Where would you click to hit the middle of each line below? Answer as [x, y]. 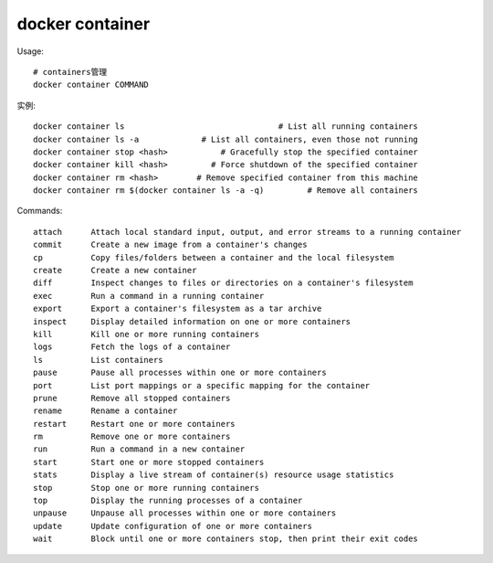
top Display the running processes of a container [168, 501]
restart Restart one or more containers [135, 424]
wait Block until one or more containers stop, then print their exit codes [226, 539]
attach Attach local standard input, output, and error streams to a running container [247, 232]
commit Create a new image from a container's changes [170, 245]
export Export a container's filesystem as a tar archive [178, 309]
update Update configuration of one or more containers [173, 526]
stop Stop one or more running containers [147, 488]
